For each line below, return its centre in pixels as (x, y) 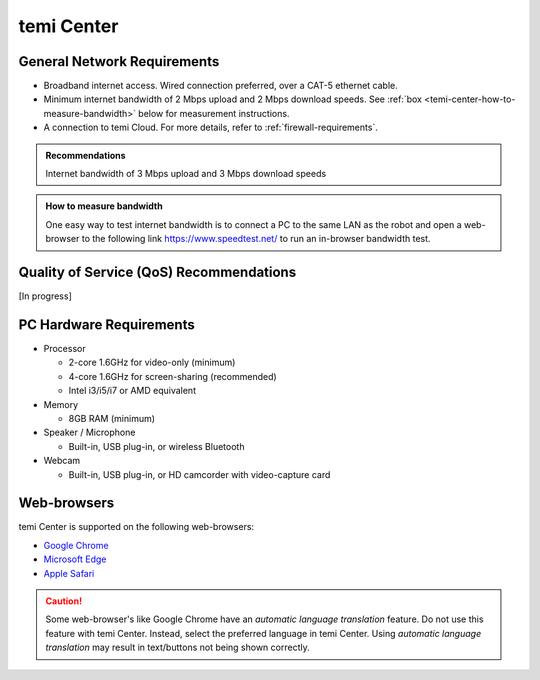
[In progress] (45, 296)
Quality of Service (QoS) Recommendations (157, 272)
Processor (64, 348)
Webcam (62, 461)
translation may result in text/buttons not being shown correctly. (177, 647)
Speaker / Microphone (89, 432)
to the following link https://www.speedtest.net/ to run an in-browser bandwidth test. (256, 239)
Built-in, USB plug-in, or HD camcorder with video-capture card (199, 474)
